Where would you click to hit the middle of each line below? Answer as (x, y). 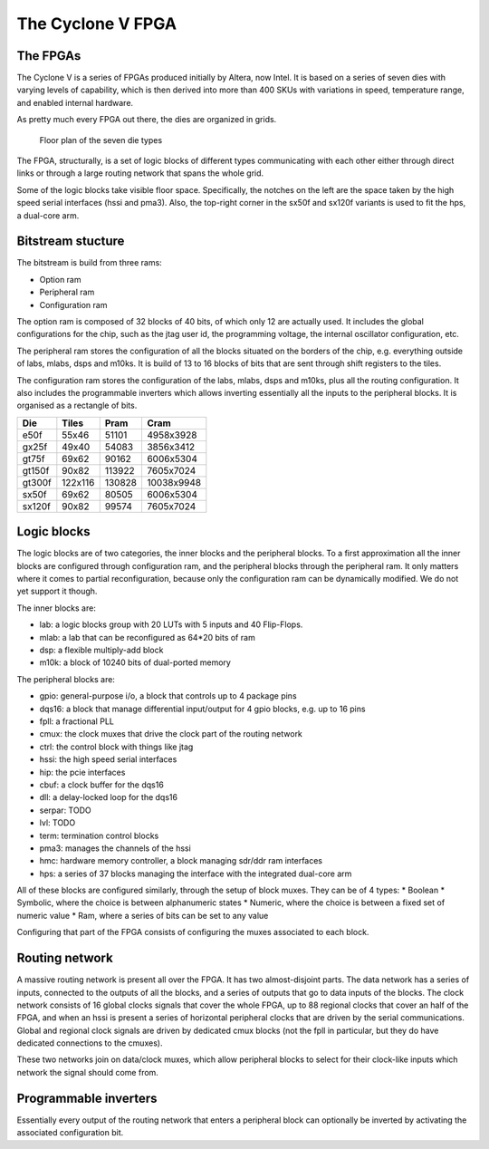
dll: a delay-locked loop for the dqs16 (109, 797)
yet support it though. (57, 591)
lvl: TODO (58, 823)
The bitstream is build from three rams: (89, 263)
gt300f (37, 482)
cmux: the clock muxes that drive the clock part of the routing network (171, 734)
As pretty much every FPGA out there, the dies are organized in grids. (147, 120)
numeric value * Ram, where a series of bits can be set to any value (143, 915)
